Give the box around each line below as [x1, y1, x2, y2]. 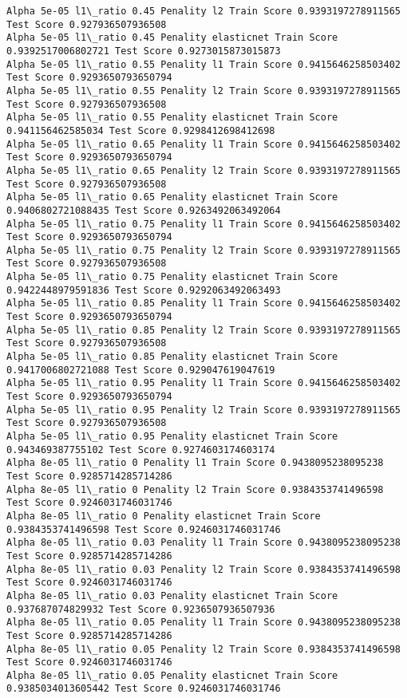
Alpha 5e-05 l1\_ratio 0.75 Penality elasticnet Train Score [6, 271, 338, 283]
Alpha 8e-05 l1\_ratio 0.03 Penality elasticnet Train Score [6, 590, 338, 601]
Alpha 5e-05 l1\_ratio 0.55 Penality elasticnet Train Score [6, 112, 338, 124]
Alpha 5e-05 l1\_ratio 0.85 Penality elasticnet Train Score [6, 351, 338, 363]
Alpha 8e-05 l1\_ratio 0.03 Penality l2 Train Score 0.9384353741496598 [6, 563, 401, 575]
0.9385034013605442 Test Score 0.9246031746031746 [6, 683, 281, 695]
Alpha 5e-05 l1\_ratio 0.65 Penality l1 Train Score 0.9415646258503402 [6, 138, 401, 150]
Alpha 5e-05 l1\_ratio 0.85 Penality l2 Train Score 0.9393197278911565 [6, 324, 401, 336]
